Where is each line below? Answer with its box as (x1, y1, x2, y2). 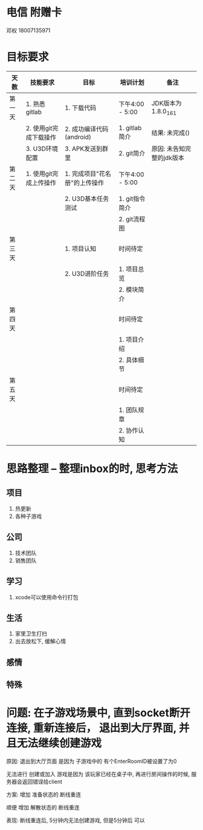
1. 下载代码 (64, 104, 97, 112)
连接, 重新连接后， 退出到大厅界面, (6, 722, 177, 735)
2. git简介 (118, 149, 146, 158)
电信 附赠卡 (6, 5, 62, 19)
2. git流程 (118, 214, 146, 223)
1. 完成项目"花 (64, 169, 106, 178)
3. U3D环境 (25, 144, 59, 153)
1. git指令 (118, 194, 146, 203)
